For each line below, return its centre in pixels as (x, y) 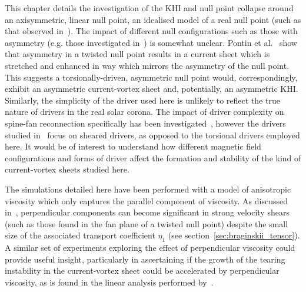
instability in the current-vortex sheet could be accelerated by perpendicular (142, 271)
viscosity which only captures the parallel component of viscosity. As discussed (147, 200)
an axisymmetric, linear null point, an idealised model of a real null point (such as (153, 19)
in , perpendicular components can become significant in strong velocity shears (147, 212)
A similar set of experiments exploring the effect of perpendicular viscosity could (150, 248)
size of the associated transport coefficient (80, 235)
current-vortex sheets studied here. (67, 169)
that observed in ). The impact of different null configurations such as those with (151, 31)
